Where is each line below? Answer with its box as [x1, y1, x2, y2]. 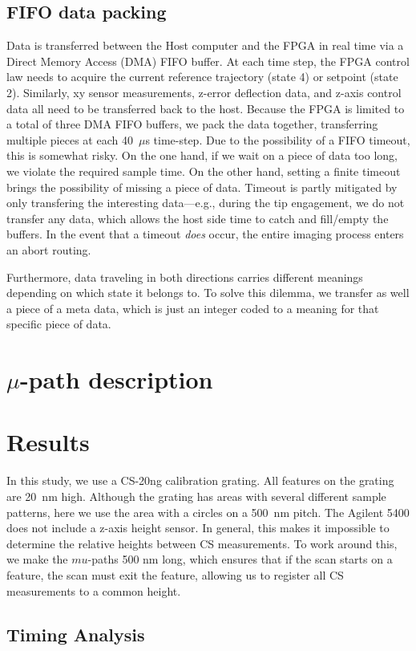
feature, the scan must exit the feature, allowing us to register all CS [6, 566, 344, 583]
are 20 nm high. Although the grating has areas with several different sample [6, 487, 386, 504]
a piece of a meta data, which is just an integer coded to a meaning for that [6, 299, 379, 316]
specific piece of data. [6, 315, 111, 332]
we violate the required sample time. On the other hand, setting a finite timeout [6, 162, 401, 179]
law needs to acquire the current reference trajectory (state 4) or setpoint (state [6, 68, 398, 85]
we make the [6, 551, 68, 568]
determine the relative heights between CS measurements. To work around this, [6, 535, 398, 551]
